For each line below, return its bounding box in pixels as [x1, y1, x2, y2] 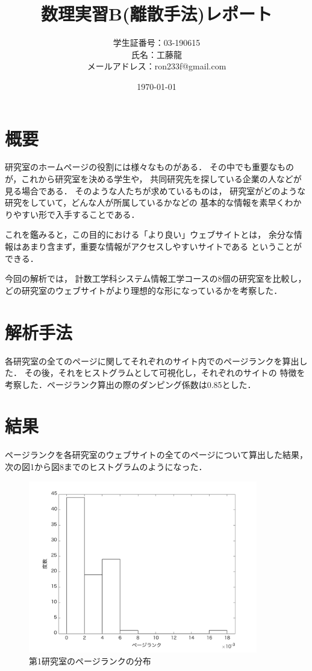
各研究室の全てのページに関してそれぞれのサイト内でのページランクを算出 [5, 354, 299, 367]
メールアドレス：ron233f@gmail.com [87, 60, 226, 72]
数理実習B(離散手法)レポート [41, 1, 272, 26]
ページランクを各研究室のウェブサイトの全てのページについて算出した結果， [5, 448, 308, 461]
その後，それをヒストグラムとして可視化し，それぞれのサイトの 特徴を [24, 366, 305, 379]
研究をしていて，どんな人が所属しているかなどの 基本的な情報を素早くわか [5, 196, 302, 209]
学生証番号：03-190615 [113, 36, 201, 49]
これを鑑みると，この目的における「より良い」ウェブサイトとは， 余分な [5, 228, 294, 241]
